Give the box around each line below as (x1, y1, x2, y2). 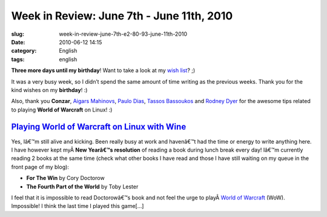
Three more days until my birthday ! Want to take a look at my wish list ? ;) (11, 67, 196, 74)
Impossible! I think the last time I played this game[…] (11, 202, 144, 210)
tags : (11, 55, 25, 63)
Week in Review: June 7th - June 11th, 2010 (11, 9, 233, 22)
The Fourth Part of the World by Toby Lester (26, 182, 139, 190)
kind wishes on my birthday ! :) (11, 86, 88, 93)
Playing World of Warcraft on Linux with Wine (11, 122, 187, 132)
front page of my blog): (11, 163, 70, 170)
